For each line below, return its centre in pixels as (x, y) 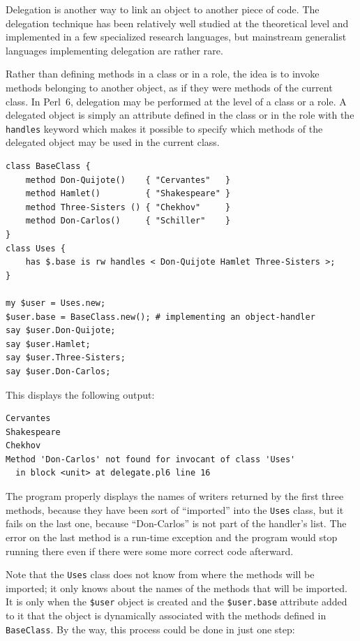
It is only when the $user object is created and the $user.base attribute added (177, 602)
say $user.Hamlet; (48, 344)
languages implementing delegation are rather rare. (114, 50)
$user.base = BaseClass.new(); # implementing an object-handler (160, 317)
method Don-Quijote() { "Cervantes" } (128, 180)
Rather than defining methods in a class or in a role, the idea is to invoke (163, 74)
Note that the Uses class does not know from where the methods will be (160, 574)
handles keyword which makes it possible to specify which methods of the (164, 128)
